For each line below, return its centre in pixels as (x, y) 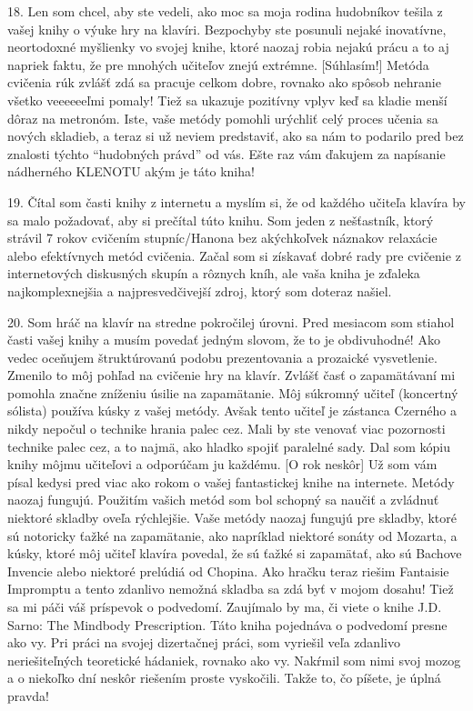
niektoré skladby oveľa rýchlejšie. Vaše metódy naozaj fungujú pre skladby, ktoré (232, 518)
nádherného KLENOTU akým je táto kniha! (131, 171)
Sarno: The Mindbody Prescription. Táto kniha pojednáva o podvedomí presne (227, 624)
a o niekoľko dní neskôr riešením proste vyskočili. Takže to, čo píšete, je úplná (224, 678)
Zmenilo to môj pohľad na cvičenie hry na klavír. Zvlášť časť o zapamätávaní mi (231, 375)
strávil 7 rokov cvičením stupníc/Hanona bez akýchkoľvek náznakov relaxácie (222, 238)
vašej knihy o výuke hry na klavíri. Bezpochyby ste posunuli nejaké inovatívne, (227, 29)
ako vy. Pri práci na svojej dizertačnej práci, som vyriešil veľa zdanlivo (204, 642)
